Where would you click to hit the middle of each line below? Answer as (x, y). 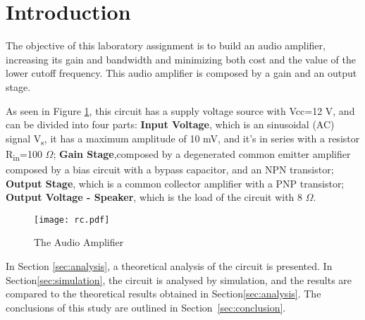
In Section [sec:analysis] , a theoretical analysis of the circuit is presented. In (169, 265)
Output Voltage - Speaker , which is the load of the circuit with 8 (154, 197)
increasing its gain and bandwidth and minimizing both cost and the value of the (181, 59)
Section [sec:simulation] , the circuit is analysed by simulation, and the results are (179, 279)
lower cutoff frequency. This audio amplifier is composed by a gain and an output (181, 73)
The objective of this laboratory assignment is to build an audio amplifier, (166, 45)
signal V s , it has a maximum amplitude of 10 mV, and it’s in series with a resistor (183, 139)
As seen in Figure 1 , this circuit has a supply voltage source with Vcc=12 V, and (180, 110)
